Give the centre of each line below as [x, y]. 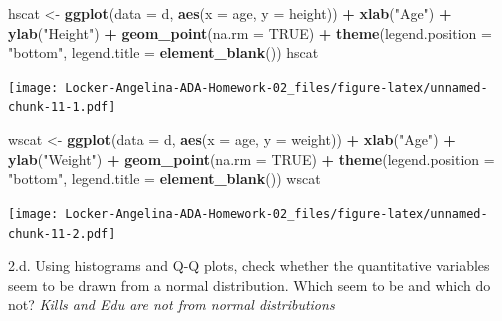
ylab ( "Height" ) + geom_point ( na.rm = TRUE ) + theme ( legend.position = [250, 32]
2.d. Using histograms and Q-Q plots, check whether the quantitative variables [249, 265]
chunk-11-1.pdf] [62, 107]
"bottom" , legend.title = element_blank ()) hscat [163, 52]
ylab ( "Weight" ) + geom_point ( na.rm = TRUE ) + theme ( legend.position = [251, 158]
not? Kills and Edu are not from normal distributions [171, 304]
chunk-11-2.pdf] [62, 233]
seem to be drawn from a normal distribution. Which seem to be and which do [249, 284]
